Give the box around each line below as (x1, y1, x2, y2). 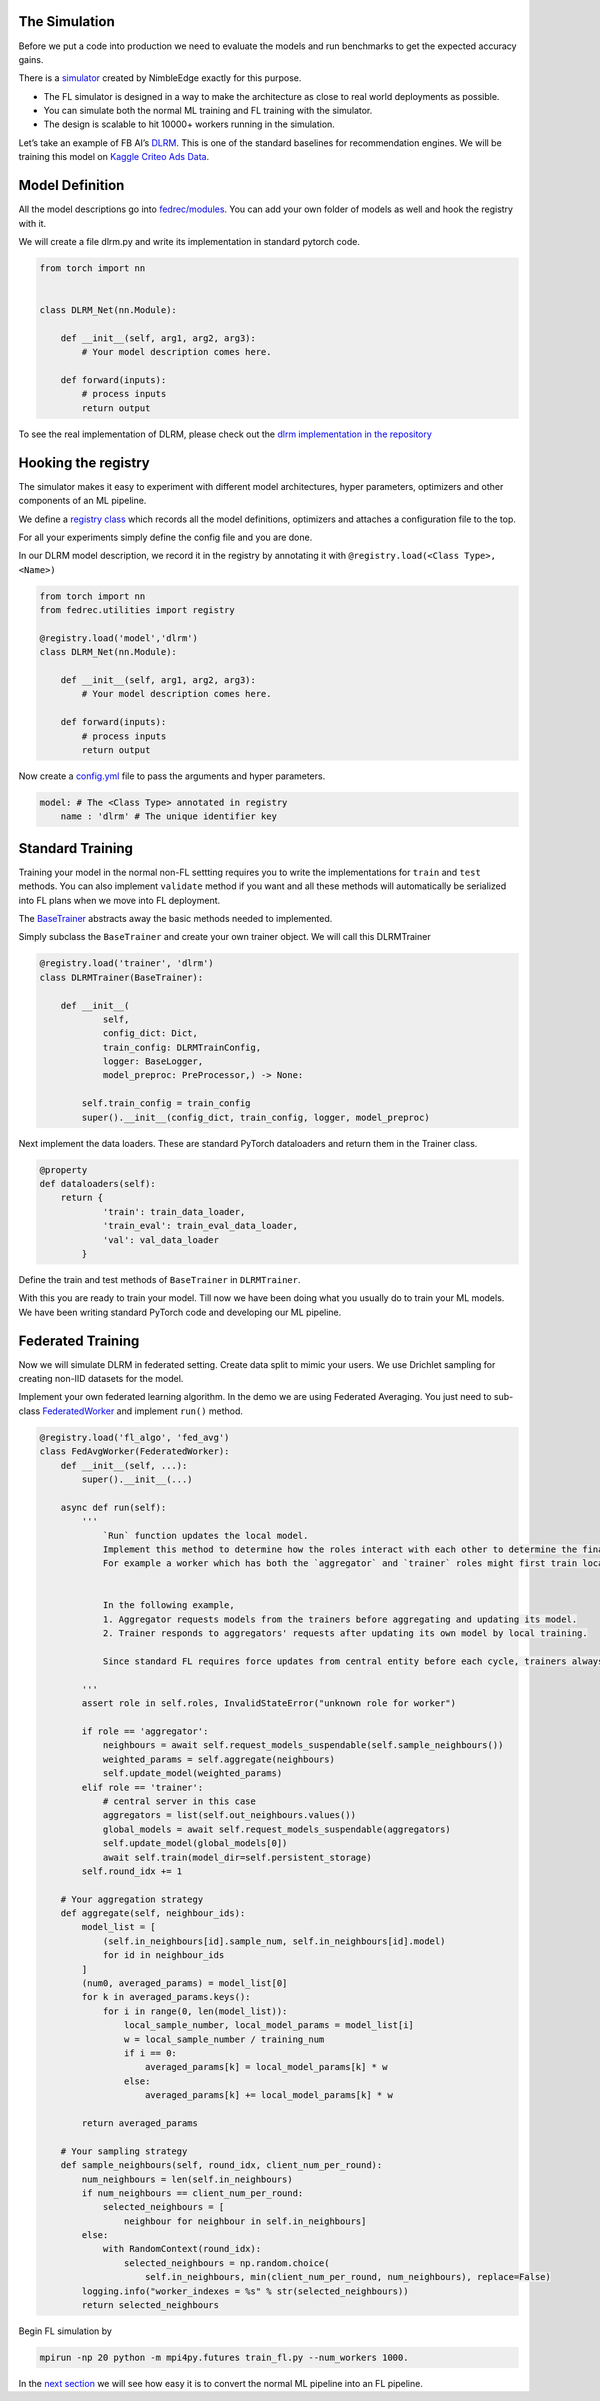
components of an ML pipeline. (18, 495, 147, 507)
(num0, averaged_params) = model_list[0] (81, 1978, 288, 1989)
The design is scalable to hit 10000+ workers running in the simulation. (43, 118, 335, 130)
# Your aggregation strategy (60, 1893, 204, 1905)
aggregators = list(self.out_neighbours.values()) (102, 1810, 357, 1821)
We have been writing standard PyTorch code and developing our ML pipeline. (18, 1306, 342, 1318)
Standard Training (18, 840, 134, 857)
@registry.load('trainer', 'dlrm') (39, 958, 214, 969)
